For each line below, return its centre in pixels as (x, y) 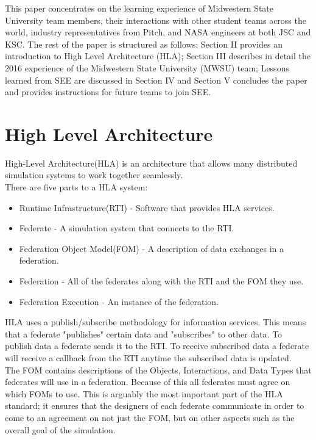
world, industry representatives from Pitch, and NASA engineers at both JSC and (158, 32)
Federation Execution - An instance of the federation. (119, 301)
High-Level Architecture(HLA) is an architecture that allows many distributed (151, 163)
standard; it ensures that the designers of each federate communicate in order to (155, 406)
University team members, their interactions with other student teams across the (156, 20)
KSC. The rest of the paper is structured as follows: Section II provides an (144, 44)
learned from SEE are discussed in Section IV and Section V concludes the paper (156, 80)
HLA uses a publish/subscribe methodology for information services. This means (156, 322)
